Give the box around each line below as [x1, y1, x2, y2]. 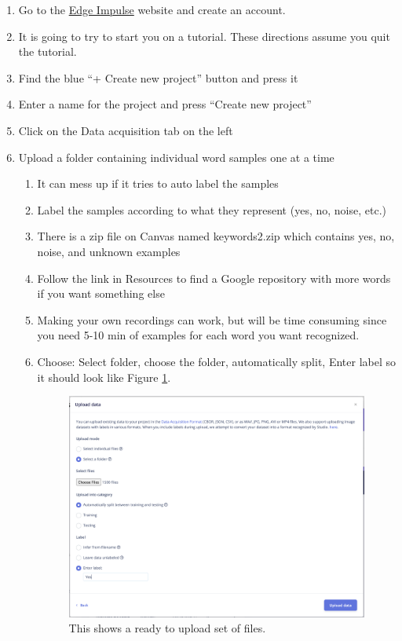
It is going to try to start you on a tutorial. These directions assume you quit [18, 27, 390, 44]
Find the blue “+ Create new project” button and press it [18, 69, 298, 86]
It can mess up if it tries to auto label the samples [37, 175, 279, 192]
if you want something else [37, 285, 165, 302]
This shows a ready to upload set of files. [68, 620, 266, 636]
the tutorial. [18, 43, 77, 60]
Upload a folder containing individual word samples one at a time [18, 148, 334, 165]
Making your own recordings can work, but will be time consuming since [37, 311, 387, 328]
